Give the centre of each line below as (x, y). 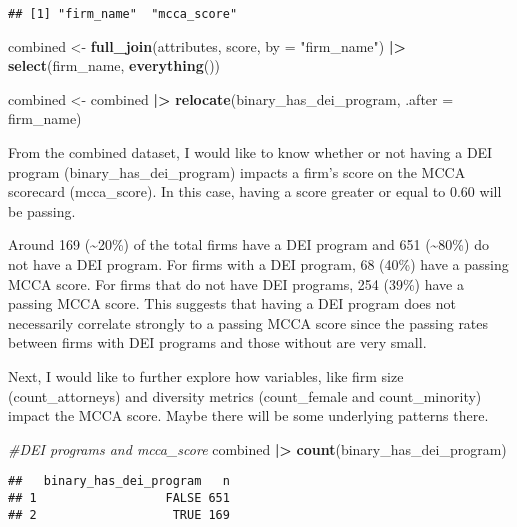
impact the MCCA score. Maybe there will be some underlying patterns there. (248, 415)
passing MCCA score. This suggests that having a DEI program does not (232, 303)
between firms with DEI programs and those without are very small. (217, 342)
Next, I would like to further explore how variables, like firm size (206, 375)
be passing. (42, 210)
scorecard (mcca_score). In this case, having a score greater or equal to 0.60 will (255, 191)
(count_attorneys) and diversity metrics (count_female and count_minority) (245, 395)
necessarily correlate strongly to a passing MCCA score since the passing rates (248, 322)
